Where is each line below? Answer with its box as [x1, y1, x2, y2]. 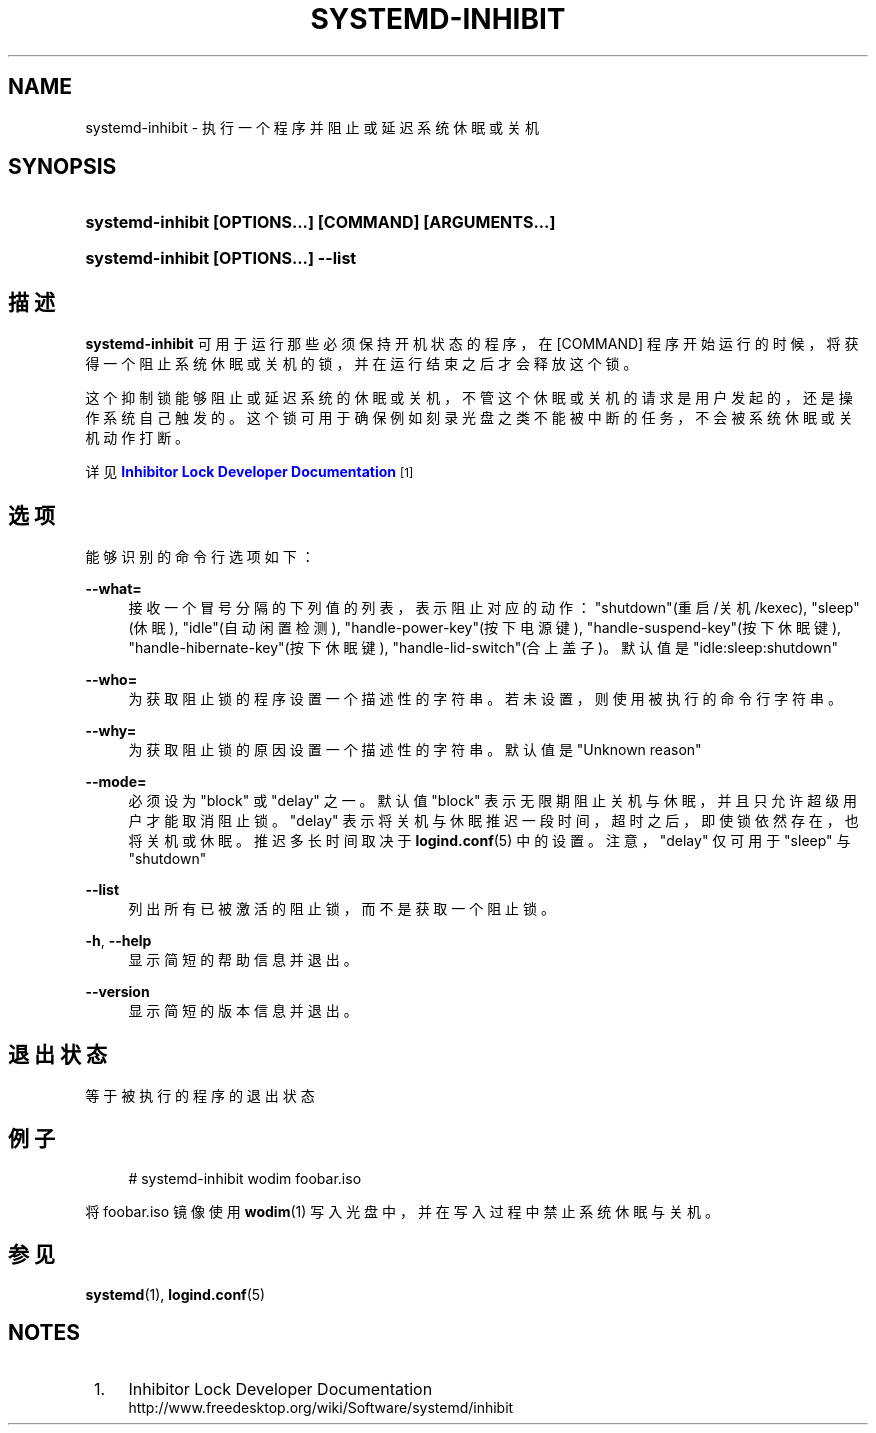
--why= [85, 722, 137, 740]
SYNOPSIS [8, 154, 117, 180]
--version [85, 983, 150, 1001]
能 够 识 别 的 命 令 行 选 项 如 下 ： [85, 548, 315, 566]
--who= [85, 671, 138, 689]
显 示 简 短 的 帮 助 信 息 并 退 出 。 [128, 951, 358, 969]
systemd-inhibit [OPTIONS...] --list [85, 248, 357, 269]
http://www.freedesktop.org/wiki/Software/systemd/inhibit [128, 1398, 514, 1416]
